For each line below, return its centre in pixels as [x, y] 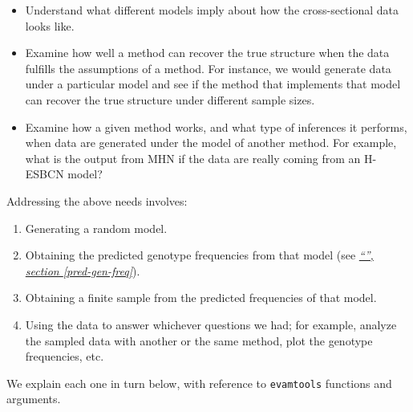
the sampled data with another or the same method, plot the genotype [199, 340]
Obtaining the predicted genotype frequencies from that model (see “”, [199, 255]
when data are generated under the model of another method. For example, [211, 143]
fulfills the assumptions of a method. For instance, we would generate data [208, 68]
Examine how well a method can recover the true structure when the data [207, 53]
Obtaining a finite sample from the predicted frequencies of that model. [201, 298]
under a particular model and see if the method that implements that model [213, 84]
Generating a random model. [96, 228]
